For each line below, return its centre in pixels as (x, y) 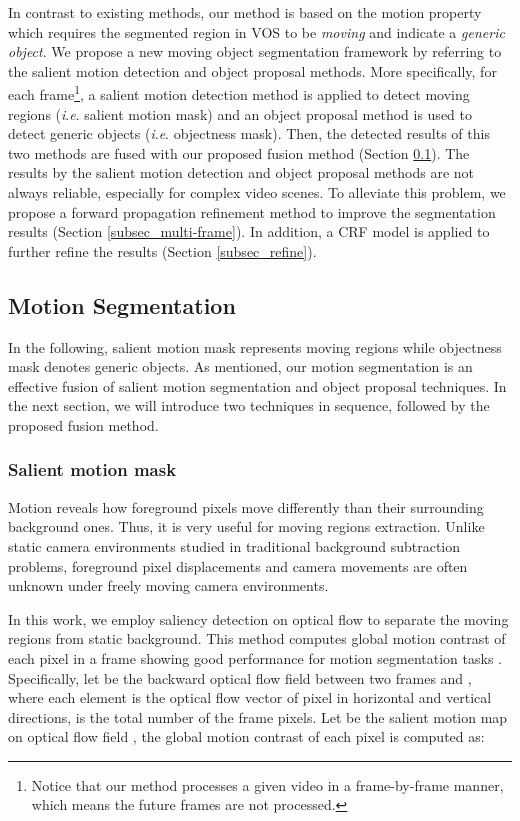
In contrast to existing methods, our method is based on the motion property (245, 12)
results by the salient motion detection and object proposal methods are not (241, 172)
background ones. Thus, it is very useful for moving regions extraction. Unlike (246, 526)
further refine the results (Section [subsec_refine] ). (162, 250)
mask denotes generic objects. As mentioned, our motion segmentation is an (240, 366)
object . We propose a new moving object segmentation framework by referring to (255, 51)
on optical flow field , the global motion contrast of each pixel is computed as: (246, 736)
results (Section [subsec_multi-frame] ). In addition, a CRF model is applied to (249, 231)
